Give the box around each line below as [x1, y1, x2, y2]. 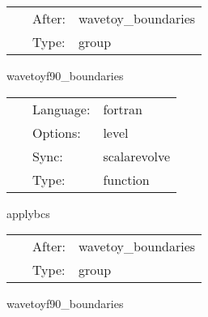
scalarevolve [103, 146, 171, 165]
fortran [103, 99, 142, 118]
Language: [32, 99, 91, 118]
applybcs [6, 204, 50, 221]
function [103, 169, 150, 189]
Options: [32, 122, 81, 142]
